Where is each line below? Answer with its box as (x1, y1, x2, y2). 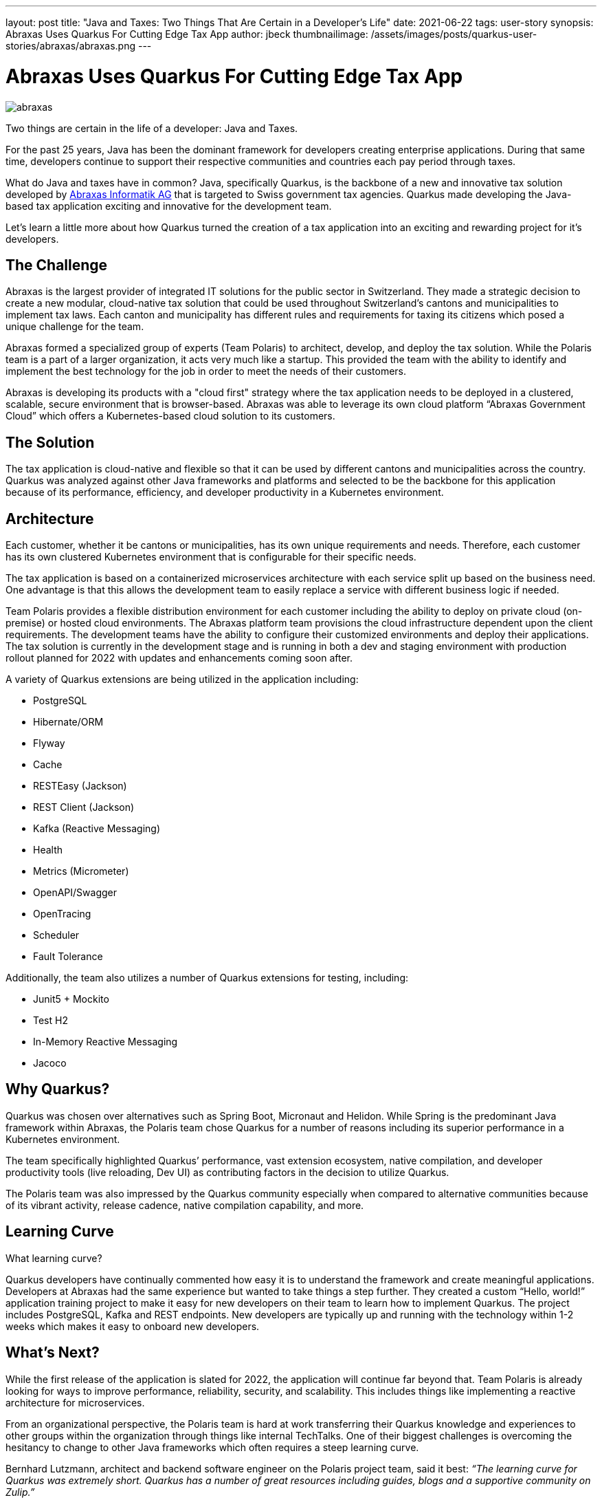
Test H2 (33, 1014, 68, 1027)
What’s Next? (5, 1344, 100, 1362)
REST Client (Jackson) (33, 801, 135, 814)
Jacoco (33, 1057, 67, 1069)
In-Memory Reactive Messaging (33, 1036, 178, 1048)
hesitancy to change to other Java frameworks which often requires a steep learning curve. (5, 1441, 419, 1453)
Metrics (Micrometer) (33, 865, 129, 878)
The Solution (5, 433, 95, 451)
